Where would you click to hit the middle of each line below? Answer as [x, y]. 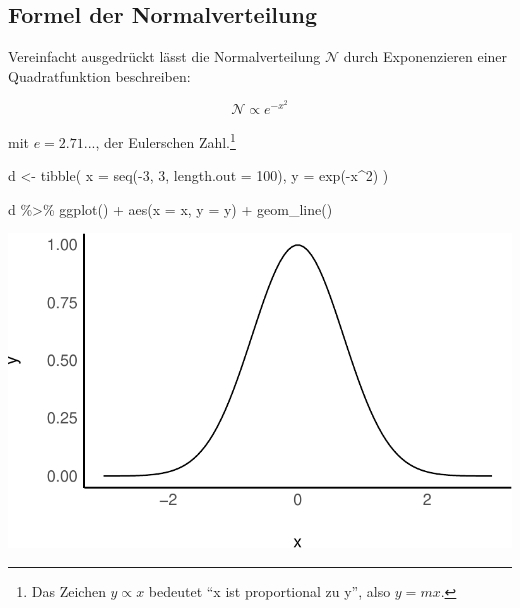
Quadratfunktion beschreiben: [99, 75]
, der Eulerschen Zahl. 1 [165, 140]
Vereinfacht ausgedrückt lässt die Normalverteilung [164, 56]
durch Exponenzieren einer [425, 56]
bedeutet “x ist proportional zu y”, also [269, 590]
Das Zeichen [68, 590]
